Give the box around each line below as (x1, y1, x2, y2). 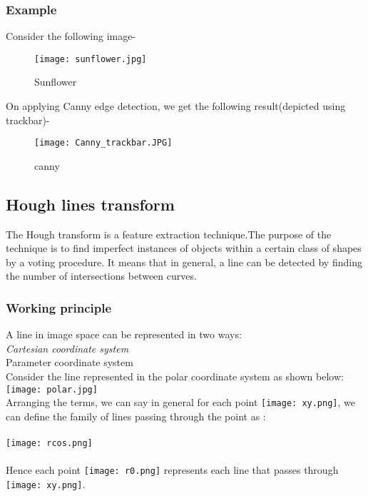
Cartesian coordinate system (6, 340, 129, 355)
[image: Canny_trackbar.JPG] (34, 138, 173, 148)
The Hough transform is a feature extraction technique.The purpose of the (6, 226, 332, 241)
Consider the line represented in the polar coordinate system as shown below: (6, 369, 344, 384)
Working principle (6, 299, 112, 316)
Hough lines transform (6, 193, 175, 215)
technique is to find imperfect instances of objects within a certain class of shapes (6, 241, 362, 255)
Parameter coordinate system (6, 355, 133, 370)
